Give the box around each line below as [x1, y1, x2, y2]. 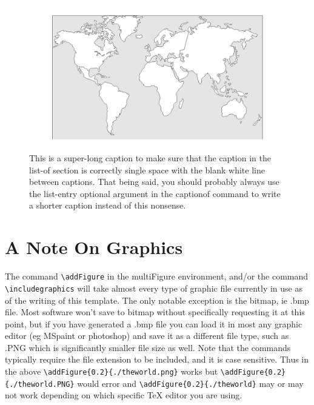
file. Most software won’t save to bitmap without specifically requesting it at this [5, 306, 305, 318]
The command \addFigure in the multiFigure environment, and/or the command [5, 270, 309, 283]
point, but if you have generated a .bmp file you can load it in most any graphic [5, 317, 302, 330]
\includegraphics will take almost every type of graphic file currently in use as [5, 281, 302, 294]
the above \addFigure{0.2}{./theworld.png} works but [5, 365, 218, 378]
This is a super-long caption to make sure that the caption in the [29, 152, 271, 164]
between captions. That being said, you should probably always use [29, 175, 279, 188]
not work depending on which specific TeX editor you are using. [5, 389, 242, 401]
